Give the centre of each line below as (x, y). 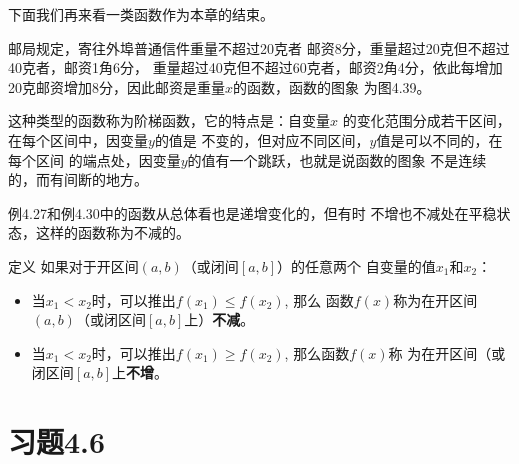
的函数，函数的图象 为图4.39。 (332, 86)
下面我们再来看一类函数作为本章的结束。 (141, 14)
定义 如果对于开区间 (73, 265)
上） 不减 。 (219, 319)
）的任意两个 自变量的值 (356, 265)
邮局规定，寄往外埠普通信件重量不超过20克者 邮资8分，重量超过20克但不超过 (259, 47)
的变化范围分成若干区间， (426, 120)
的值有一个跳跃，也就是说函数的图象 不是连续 (337, 159)
